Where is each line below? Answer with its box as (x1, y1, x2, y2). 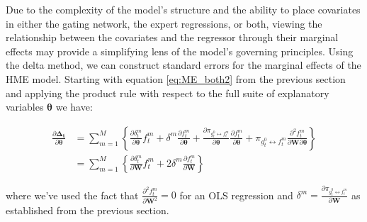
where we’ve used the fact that (6, 187, 139, 202)
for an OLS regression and (179, 187, 293, 202)
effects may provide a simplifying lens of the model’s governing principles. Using (6, 43, 354, 58)
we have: (55, 99, 93, 114)
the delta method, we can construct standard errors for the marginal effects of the (6, 57, 361, 72)
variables (6, 99, 44, 114)
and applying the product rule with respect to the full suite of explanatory (6, 85, 329, 100)
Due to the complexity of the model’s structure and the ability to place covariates (6, 2, 361, 16)
